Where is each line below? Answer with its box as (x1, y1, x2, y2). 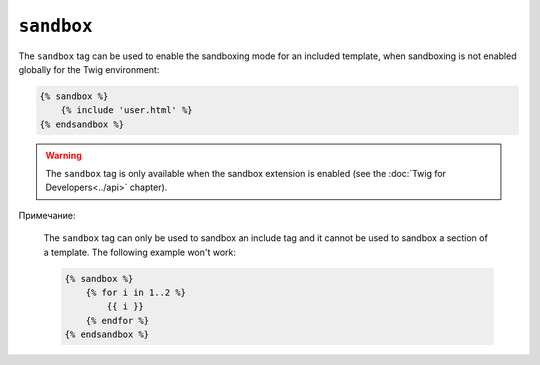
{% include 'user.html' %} (60, 105, 194, 116)
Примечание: (18, 209, 76, 221)
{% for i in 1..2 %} (85, 287, 187, 299)
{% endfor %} (85, 315, 150, 326)
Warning (45, 149, 82, 161)
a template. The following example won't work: (43, 246, 237, 258)
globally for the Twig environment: (18, 63, 160, 75)
